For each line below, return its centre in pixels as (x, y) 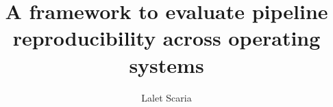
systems (166, 64)
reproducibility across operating (166, 38)
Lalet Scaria (166, 97)
